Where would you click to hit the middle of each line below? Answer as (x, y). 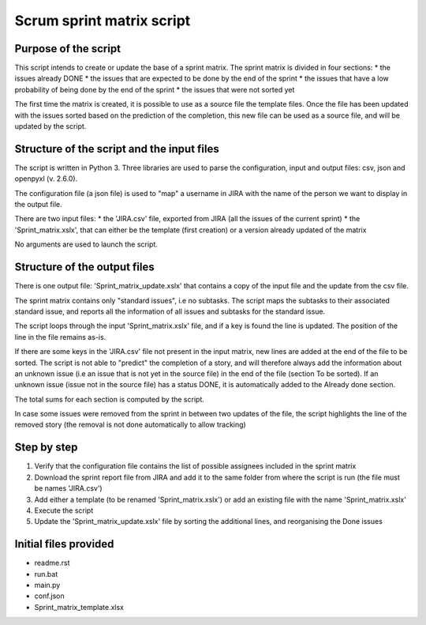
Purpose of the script (68, 49)
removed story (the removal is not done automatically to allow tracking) (130, 425)
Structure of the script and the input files (117, 149)
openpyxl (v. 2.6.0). (46, 179)
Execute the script (64, 510)
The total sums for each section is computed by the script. (109, 399)
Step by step (46, 448)
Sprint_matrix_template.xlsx (79, 607)
